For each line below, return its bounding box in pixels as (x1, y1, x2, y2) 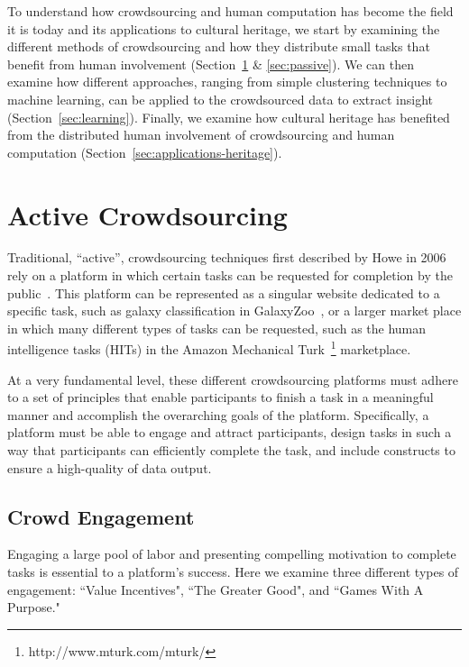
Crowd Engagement (7, 502, 195, 530)
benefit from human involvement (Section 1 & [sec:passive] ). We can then (7, 54, 414, 73)
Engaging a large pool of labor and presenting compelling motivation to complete (7, 544, 456, 563)
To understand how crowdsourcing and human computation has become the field (7, 2, 454, 20)
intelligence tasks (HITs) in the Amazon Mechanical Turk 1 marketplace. (7, 337, 411, 359)
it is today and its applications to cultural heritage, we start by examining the (7, 19, 440, 38)
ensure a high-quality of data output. (7, 458, 212, 477)
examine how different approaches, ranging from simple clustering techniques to (7, 72, 447, 91)
